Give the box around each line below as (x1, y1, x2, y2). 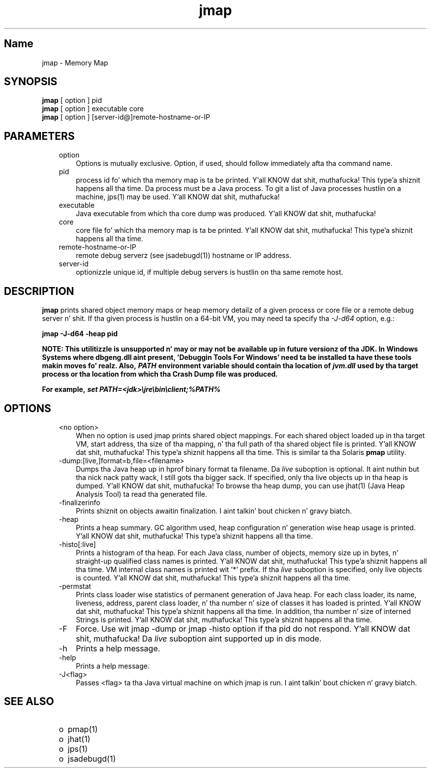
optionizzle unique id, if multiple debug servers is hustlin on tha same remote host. (76, 268, 343, 277)
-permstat (59, 581, 92, 590)
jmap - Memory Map (42, 58, 108, 67)
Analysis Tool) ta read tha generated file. (76, 489, 207, 498)
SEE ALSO (4, 695, 54, 708)
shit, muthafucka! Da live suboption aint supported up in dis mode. (76, 633, 322, 643)
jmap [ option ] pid (42, 96, 102, 105)
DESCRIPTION (4, 285, 74, 297)
